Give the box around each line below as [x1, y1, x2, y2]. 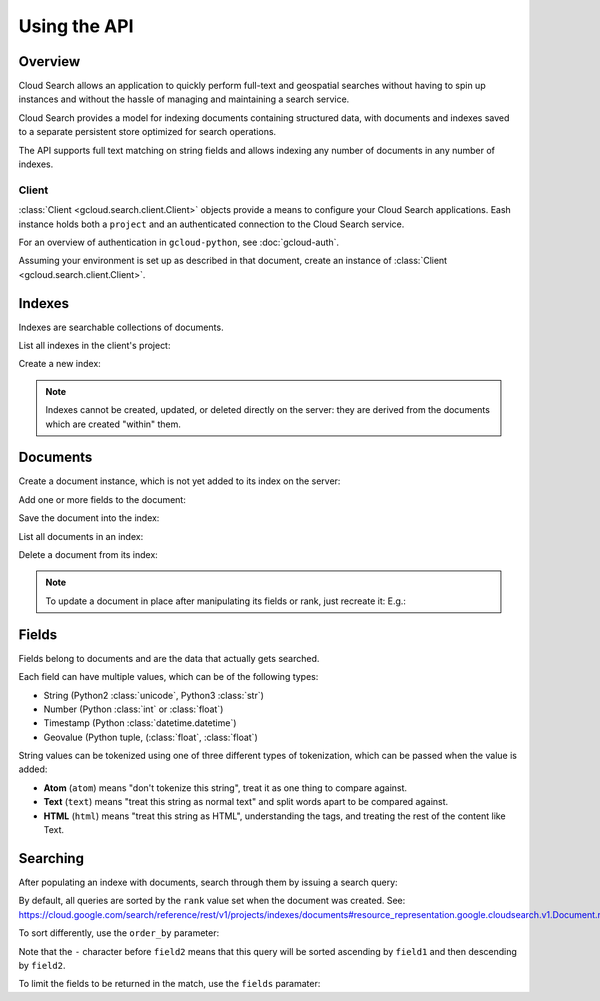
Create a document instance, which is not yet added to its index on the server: [18, 475, 341, 487]
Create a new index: [18, 358, 102, 370]
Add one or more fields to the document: [18, 493, 187, 505]
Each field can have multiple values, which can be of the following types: [18, 671, 319, 683]
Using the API [18, 15, 134, 37]
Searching [18, 850, 85, 867]
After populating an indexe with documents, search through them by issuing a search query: [18, 876, 399, 888]
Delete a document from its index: [18, 549, 159, 561]
